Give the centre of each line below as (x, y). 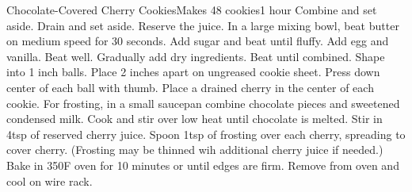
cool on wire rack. (50, 180)
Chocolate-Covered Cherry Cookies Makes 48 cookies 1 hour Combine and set (192, 10)
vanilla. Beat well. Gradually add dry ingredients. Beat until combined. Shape (196, 56)
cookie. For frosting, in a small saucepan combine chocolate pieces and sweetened (203, 103)
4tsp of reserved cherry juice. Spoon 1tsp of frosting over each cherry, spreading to (206, 134)
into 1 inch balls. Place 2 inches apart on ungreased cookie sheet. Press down (193, 72)
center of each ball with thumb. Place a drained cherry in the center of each (190, 87)
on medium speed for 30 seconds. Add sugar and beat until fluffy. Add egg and (198, 41)
